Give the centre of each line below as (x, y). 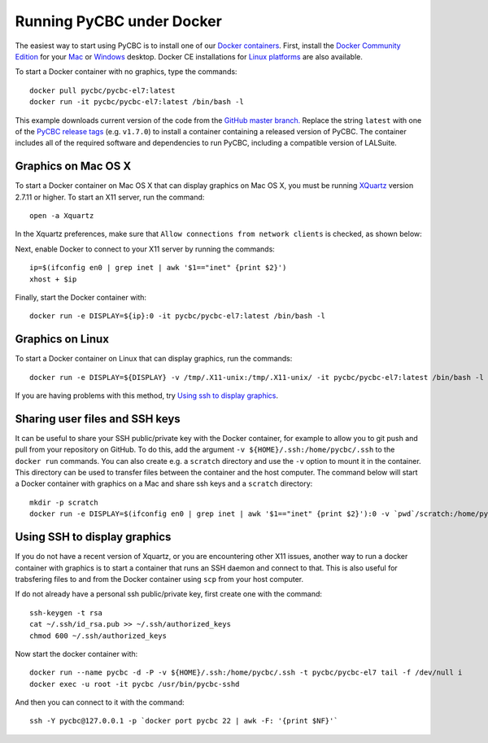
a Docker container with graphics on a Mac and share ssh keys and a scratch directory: (164, 483)
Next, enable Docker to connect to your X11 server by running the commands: (145, 249)
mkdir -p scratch (64, 502)
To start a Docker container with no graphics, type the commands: (126, 72)
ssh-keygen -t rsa (66, 613)
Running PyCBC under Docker (119, 21)
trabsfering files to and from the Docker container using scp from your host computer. (159, 579)
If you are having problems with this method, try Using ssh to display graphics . (147, 396)
